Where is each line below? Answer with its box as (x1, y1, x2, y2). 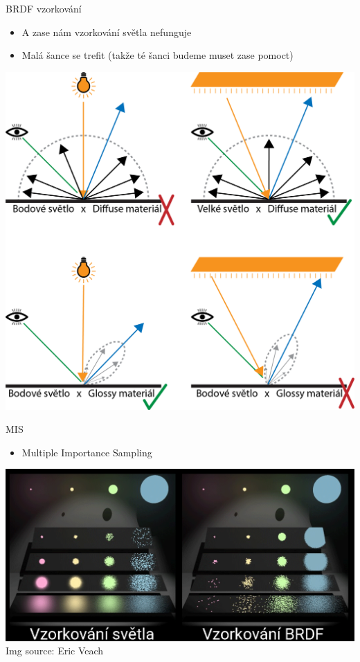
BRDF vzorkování (6, 1, 82, 15)
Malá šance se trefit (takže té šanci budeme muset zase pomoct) (21, 48, 294, 62)
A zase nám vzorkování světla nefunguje (21, 24, 192, 39)
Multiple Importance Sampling (21, 445, 152, 459)
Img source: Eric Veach (6, 643, 104, 658)
